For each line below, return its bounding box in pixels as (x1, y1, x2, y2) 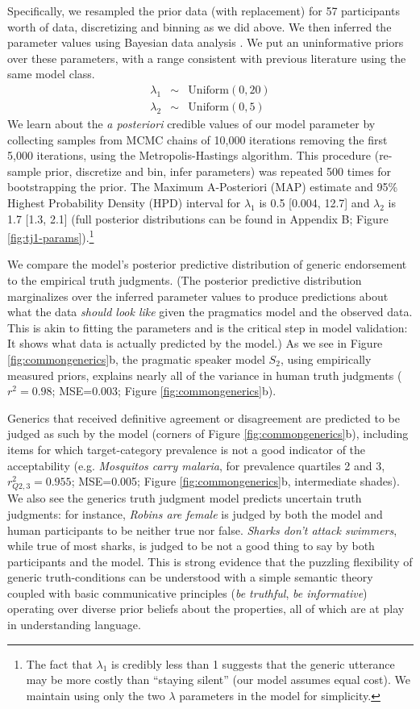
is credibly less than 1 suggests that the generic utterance (111, 655, 395, 672)
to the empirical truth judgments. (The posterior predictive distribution (7, 272, 362, 289)
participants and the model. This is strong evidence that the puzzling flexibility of (7, 553, 413, 569)
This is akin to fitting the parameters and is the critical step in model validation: (7, 319, 408, 336)
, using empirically (280, 351, 372, 367)
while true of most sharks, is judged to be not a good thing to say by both (7, 537, 375, 554)
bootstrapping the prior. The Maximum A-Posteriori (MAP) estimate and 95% (7, 178, 398, 195)
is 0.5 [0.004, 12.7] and (259, 194, 370, 211)
